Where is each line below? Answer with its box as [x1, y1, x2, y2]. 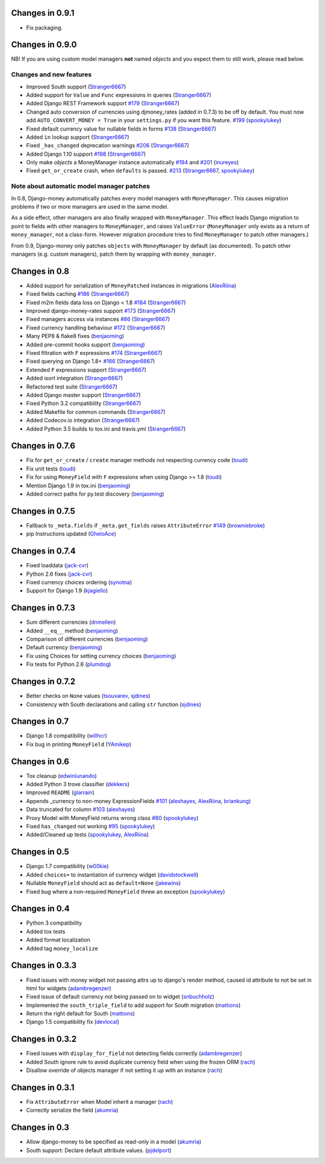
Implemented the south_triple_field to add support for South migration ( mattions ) [26, 1002, 241, 1009]
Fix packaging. [26, 24, 63, 31]
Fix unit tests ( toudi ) [26, 465, 76, 472]
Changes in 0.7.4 [11, 546, 76, 556]
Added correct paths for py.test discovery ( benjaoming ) [26, 490, 165, 497]
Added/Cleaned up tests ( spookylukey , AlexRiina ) [26, 831, 149, 839]
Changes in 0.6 [11, 756, 69, 766]
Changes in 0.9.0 [11, 40, 77, 50]
